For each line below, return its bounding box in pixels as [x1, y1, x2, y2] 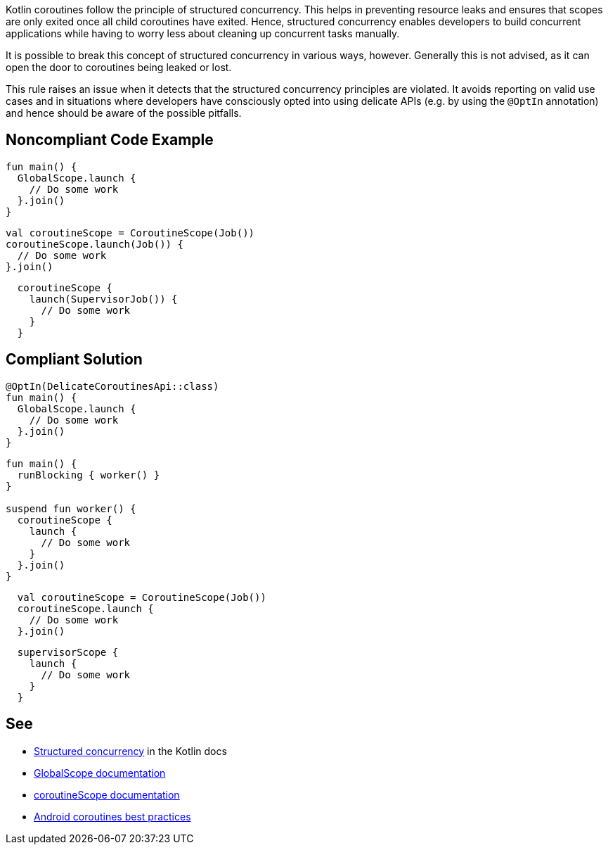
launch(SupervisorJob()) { [29, 293, 178, 305]
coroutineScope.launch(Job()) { [6, 238, 183, 250]
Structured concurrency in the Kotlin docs [34, 744, 227, 757]
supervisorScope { [17, 646, 119, 658]
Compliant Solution [6, 350, 143, 369]
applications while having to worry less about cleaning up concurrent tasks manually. [6, 27, 400, 39]
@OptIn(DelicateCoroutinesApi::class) [6, 380, 219, 392]
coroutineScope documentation [34, 788, 180, 801]
